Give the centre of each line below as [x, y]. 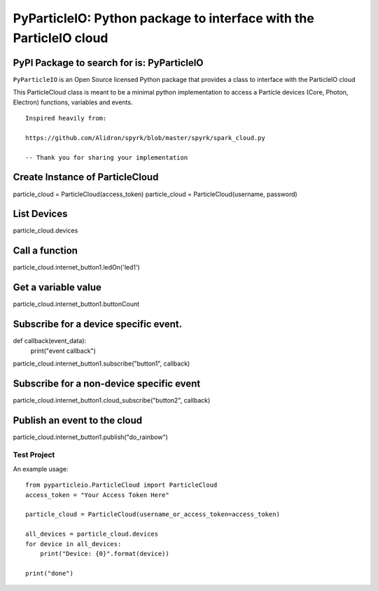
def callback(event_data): [50, 341]
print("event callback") [63, 351]
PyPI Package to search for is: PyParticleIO [108, 63]
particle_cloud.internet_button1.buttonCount [76, 304]
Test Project [34, 455]
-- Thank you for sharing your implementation [107, 157]
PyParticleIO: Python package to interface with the [163, 18]
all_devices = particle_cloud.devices [92, 534]
